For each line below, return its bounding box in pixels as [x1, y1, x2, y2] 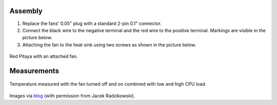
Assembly [9, 7, 43, 15]
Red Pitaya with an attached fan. [9, 54, 78, 60]
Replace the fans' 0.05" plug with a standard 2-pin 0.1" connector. [22, 20, 162, 27]
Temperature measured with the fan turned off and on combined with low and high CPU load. [9, 81, 207, 87]
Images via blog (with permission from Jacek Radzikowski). [9, 92, 135, 99]
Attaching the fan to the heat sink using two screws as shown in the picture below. [22, 41, 196, 48]
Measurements [9, 66, 59, 75]
